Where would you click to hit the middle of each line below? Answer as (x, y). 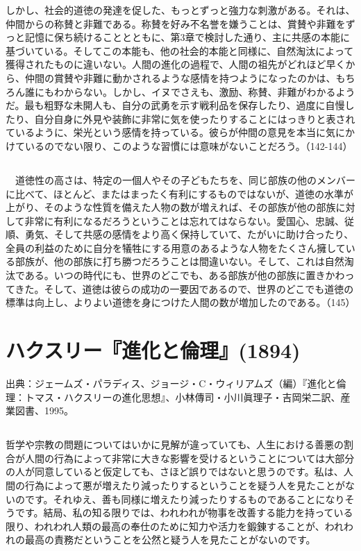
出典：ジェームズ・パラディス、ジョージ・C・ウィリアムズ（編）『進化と (171, 383)
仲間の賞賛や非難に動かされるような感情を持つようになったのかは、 (180, 77)
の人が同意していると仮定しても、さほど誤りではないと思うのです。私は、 (175, 472)
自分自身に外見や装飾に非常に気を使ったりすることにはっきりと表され (195, 118)
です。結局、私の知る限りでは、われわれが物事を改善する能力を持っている (184, 512)
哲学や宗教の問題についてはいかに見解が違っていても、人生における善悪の (175, 444)
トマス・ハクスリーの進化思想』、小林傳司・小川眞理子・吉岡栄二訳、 (183, 397)
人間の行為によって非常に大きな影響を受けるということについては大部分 (190, 458)
